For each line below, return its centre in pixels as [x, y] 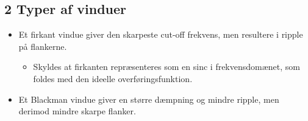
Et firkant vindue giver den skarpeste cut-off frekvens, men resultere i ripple [161, 34]
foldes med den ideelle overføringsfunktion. [113, 78]
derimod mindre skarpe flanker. [77, 111]
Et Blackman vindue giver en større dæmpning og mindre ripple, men [149, 99]
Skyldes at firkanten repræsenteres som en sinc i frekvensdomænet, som [167, 67]
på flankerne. [43, 46]
